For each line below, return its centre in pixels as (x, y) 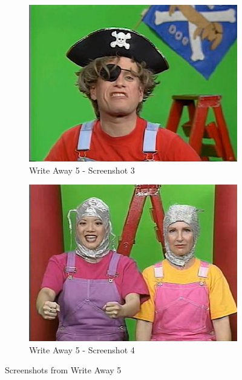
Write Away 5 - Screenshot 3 (82, 170)
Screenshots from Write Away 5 (63, 370)
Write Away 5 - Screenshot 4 (82, 349)
